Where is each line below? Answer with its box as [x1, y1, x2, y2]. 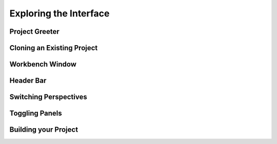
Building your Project [9, 126, 78, 134]
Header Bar [9, 76, 47, 85]
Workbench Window [9, 60, 77, 69]
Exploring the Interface [9, 8, 110, 19]
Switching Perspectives [9, 93, 87, 101]
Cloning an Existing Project [9, 44, 98, 52]
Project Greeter [9, 27, 60, 36]
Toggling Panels [9, 109, 63, 118]
